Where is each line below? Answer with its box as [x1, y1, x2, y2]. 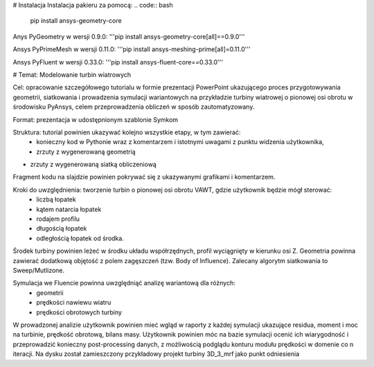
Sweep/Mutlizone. [12, 266, 65, 274]
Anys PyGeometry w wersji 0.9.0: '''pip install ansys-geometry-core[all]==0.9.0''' [12, 32, 245, 41]
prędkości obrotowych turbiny [36, 308, 123, 316]
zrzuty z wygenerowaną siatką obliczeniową [30, 160, 157, 169]
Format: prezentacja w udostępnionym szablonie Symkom [12, 115, 179, 124]
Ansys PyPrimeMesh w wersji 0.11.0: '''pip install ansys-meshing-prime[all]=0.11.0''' [12, 45, 251, 53]
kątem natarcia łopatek [36, 205, 102, 213]
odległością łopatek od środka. [36, 234, 124, 242]
